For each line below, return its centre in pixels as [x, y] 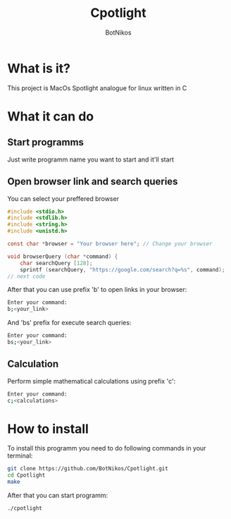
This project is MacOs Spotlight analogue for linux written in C [97, 88]
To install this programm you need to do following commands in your [107, 448]
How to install [48, 429]
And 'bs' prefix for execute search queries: [69, 323]
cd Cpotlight [26, 475]
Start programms [46, 142]
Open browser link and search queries [93, 182]
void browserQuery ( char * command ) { [63, 256]
